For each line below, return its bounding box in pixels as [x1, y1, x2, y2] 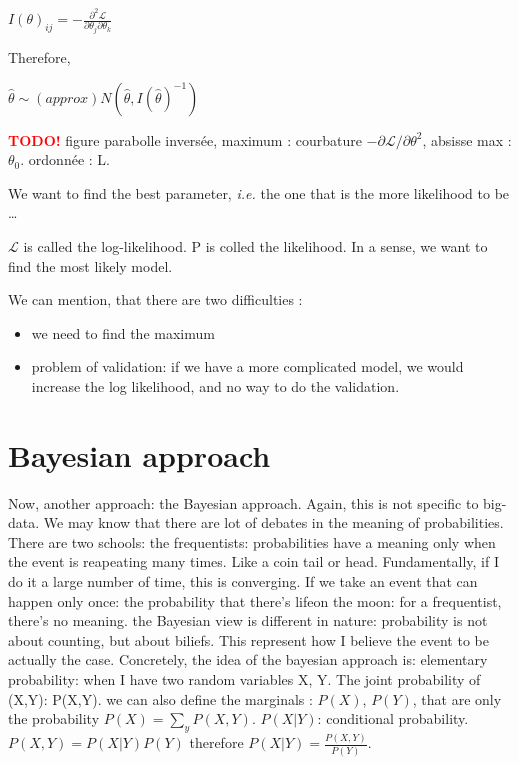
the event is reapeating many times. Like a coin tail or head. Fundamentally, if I [8, 551, 500, 572]
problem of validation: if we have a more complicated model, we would [31, 356, 464, 377]
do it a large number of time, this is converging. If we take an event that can [8, 571, 478, 592]
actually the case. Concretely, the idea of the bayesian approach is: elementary [8, 649, 488, 670]
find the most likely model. [8, 255, 173, 276]
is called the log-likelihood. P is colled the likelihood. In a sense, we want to [23, 236, 488, 256]
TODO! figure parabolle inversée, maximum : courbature [8, 129, 362, 150]
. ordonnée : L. [20, 149, 110, 170]
